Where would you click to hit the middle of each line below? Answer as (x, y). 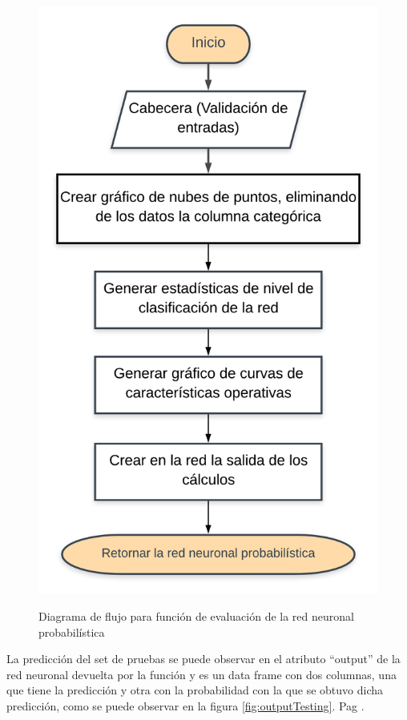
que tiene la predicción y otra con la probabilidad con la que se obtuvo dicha (195, 690)
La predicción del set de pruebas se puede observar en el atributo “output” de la (203, 659)
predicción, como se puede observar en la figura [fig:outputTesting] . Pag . (185, 705)
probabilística (72, 632)
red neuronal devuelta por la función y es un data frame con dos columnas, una (201, 674)
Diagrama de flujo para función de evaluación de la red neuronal (196, 615)
